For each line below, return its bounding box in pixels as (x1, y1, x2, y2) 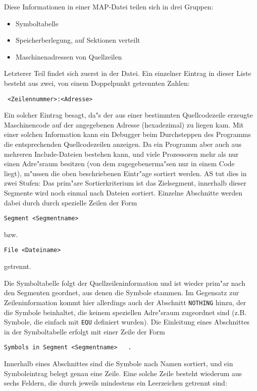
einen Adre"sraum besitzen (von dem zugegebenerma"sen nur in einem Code (4, 158, 235, 169)
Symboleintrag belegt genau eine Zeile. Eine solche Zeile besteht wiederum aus (4, 368, 242, 378)
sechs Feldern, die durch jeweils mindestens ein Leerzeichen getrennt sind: (4, 378, 227, 388)
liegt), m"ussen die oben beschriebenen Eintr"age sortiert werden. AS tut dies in (4, 168, 247, 178)
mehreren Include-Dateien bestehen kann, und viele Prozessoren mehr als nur (4, 148, 239, 159)
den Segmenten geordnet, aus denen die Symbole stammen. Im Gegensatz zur (4, 287, 239, 298)
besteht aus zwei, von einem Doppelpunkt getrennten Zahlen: (4, 77, 190, 88)
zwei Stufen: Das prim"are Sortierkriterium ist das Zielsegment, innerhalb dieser (4, 178, 247, 188)
